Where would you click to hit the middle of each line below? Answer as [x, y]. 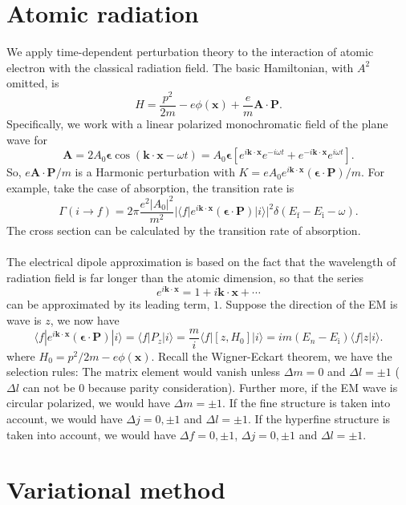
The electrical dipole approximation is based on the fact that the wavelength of [201, 262]
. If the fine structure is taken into [307, 403]
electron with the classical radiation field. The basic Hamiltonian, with [180, 67]
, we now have [85, 320]
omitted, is [33, 83]
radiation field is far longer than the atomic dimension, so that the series [185, 277]
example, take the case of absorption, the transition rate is [150, 187]
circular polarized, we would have [88, 403]
